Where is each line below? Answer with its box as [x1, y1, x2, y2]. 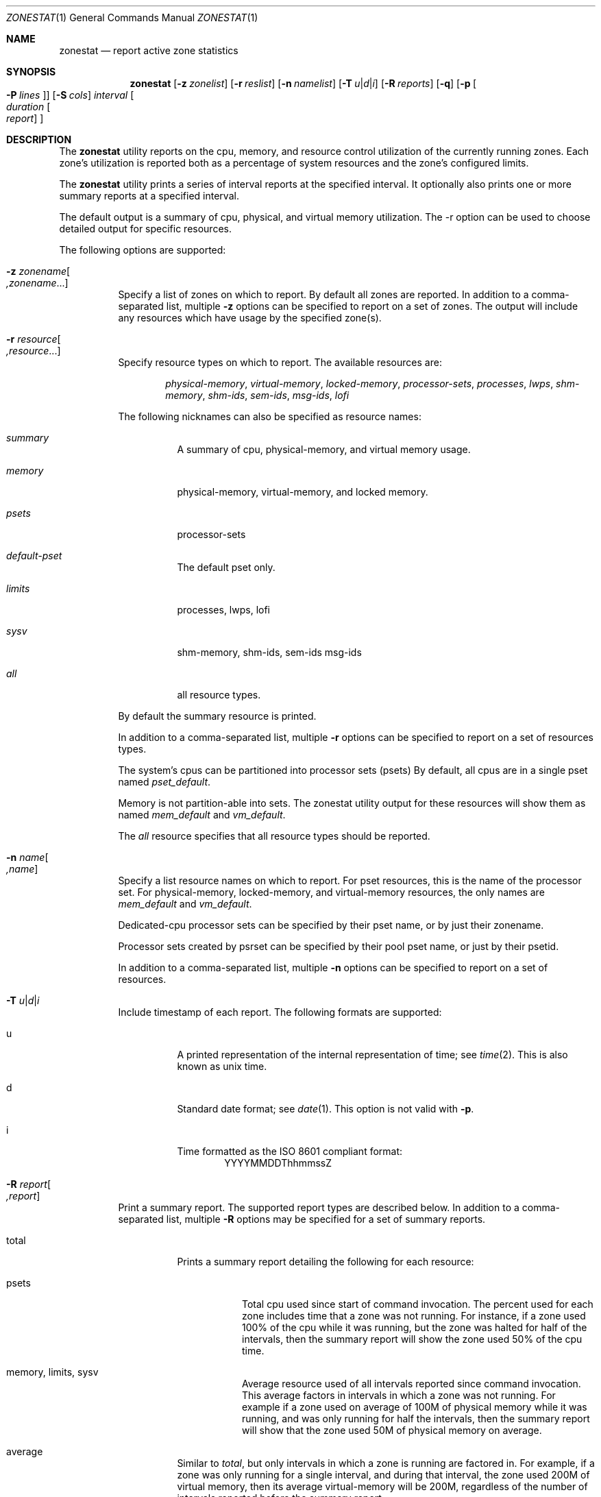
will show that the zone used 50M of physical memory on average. [242, 1424, 542, 1436]
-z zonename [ [6, 265, 71, 277]
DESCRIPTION [6, 134, 72, 145]
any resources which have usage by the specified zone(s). [118, 312, 382, 324]
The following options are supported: [59, 244, 226, 256]
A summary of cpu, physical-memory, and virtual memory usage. [177, 443, 471, 455]
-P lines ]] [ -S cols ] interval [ [6, 89, 134, 101]
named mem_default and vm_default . [118, 809, 286, 820]
